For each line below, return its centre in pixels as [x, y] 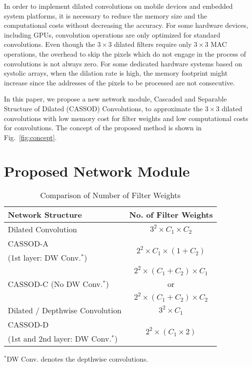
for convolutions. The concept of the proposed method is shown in [103, 128]
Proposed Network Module [97, 171]
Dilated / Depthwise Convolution [65, 310]
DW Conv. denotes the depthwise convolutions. [77, 359]
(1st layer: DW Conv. [44, 258]
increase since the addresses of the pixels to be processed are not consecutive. [119, 82]
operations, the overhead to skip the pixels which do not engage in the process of [125, 53]
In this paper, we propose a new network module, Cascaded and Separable [115, 99]
